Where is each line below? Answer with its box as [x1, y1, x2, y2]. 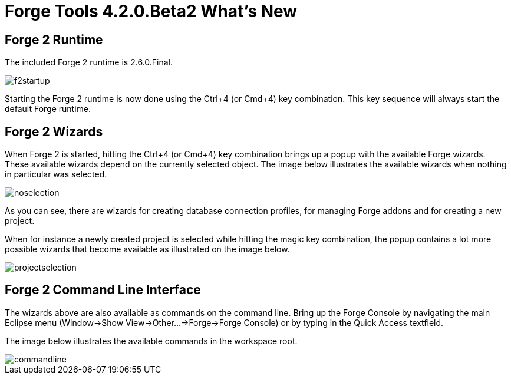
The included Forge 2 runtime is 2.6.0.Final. [5, 57, 173, 68]
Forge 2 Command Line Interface [5, 282, 201, 298]
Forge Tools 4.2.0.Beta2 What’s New [5, 1, 298, 21]
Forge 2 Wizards [5, 124, 103, 139]
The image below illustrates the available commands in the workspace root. [5, 335, 298, 346]
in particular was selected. [5, 169, 107, 180]
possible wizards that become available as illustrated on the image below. [5, 244, 290, 255]
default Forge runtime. [5, 104, 91, 114]
